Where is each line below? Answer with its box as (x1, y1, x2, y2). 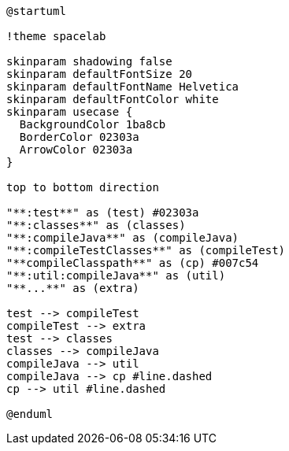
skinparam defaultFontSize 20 (6, 68, 193, 80)
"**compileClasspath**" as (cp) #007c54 (6, 257, 259, 269)
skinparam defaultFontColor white (6, 93, 219, 105)
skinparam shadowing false (6, 55, 172, 68)
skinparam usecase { (6, 105, 133, 118)
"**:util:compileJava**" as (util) (6, 269, 226, 282)
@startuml (6, 5, 66, 17)
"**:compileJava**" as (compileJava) (6, 231, 239, 244)
